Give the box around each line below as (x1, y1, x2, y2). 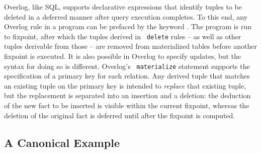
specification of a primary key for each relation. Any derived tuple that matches (4, 70, 250, 81)
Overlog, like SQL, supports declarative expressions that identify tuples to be (4, 2, 242, 12)
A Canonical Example (4, 134, 120, 150)
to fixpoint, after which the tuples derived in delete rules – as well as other (4, 31, 241, 41)
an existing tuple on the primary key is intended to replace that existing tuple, (4, 80, 246, 91)
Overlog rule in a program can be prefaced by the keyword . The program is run (4, 21, 251, 32)
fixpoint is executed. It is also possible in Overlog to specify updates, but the (4, 51, 241, 61)
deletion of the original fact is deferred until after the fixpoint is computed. (4, 110, 235, 120)
